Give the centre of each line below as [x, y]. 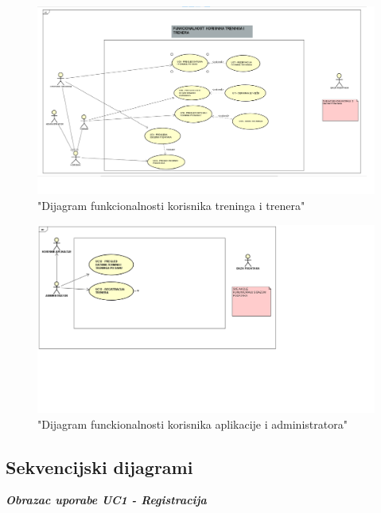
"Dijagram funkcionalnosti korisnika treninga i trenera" [171, 206]
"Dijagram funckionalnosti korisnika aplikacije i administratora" [192, 424]
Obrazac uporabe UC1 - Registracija [106, 500]
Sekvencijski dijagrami [99, 466]
